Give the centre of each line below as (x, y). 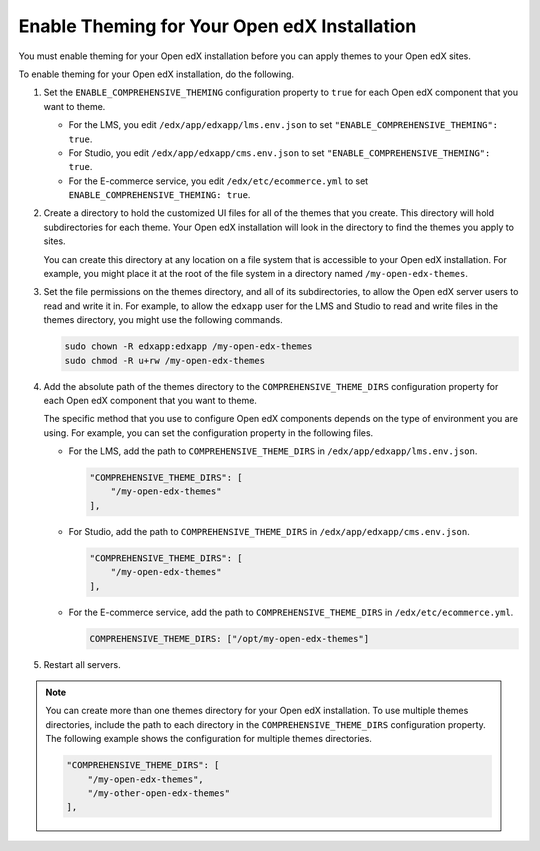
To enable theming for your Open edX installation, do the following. (156, 74)
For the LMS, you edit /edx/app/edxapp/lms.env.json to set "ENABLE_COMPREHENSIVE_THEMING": (283, 125)
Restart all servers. (82, 664)
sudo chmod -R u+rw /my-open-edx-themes (164, 360)
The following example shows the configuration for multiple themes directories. (208, 739)
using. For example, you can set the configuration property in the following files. (208, 432)
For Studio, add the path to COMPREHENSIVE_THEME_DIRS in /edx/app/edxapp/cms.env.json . (269, 531)
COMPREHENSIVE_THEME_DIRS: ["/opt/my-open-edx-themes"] (229, 638)
